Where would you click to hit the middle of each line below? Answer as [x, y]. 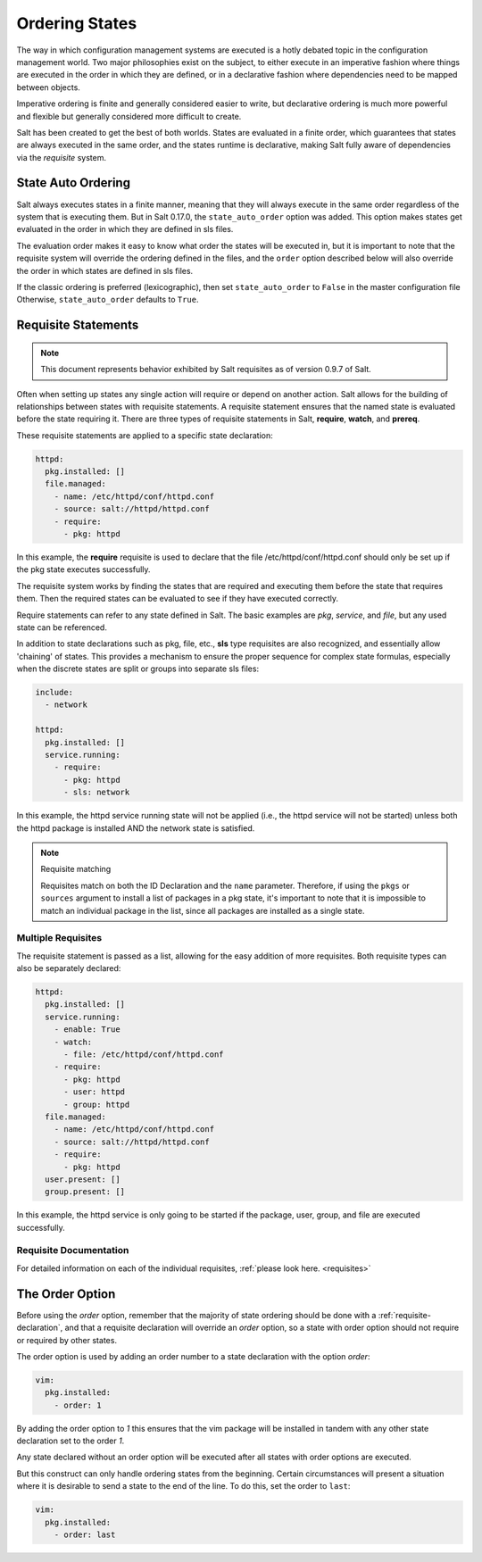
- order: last [85, 1534]
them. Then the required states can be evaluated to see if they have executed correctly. [178, 599]
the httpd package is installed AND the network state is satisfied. [136, 828]
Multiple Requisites [59, 938]
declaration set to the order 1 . [71, 1441]
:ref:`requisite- [405, 1315]
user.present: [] [83, 1179]
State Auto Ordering [74, 183]
